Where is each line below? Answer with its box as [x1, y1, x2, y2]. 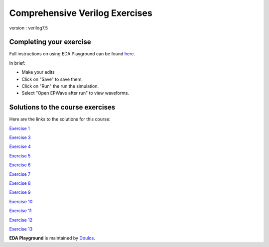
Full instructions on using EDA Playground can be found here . [9, 51, 135, 57]
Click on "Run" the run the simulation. [21, 83, 99, 89]
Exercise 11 [9, 208, 32, 214]
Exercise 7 [9, 171, 31, 177]
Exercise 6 [9, 162, 31, 168]
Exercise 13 [9, 226, 33, 232]
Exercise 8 [9, 180, 31, 186]
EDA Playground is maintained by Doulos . [9, 235, 96, 241]
